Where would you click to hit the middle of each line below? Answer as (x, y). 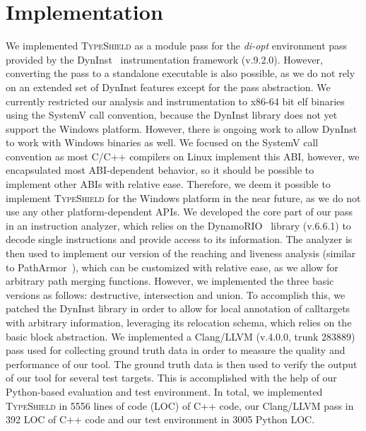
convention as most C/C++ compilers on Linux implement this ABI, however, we (183, 156)
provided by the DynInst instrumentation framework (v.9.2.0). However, (164, 59)
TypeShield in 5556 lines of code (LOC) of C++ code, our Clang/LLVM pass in (180, 405)
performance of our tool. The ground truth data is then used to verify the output (182, 364)
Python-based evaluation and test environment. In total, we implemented (164, 391)
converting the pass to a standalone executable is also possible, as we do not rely (181, 73)
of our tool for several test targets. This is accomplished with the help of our (171, 378)
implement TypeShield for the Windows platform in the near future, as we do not (183, 197)
